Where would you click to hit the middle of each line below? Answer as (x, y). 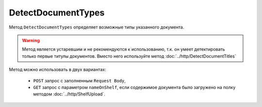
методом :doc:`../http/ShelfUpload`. (69, 94)
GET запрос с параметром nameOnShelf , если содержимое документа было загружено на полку (134, 87)
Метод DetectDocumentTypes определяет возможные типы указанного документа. (97, 27)
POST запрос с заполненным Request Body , (80, 80)
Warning (31, 40)
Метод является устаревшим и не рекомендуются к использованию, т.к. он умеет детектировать (123, 49)
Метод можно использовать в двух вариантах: (57, 70)
